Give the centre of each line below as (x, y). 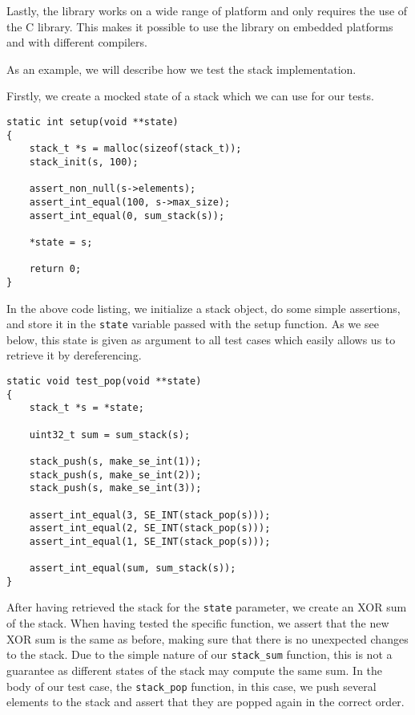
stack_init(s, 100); (84, 162)
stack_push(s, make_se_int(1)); (115, 461)
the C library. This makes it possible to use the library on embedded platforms (200, 26)
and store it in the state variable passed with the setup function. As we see (193, 324)
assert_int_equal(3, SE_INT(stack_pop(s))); (150, 515)
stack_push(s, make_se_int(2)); (115, 475)
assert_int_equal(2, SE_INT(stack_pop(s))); (150, 528)
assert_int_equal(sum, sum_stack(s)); (133, 569)
